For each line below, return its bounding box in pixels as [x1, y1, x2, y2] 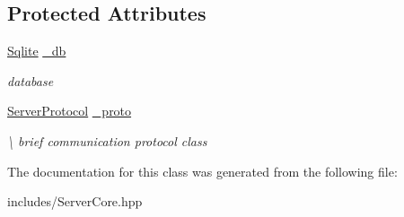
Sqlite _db [7, 41, 66, 60]
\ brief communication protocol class [7, 131, 207, 150]
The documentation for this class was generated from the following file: [7, 161, 398, 180]
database [7, 71, 54, 90]
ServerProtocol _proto [7, 101, 132, 120]
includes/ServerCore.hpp [7, 192, 143, 211]
